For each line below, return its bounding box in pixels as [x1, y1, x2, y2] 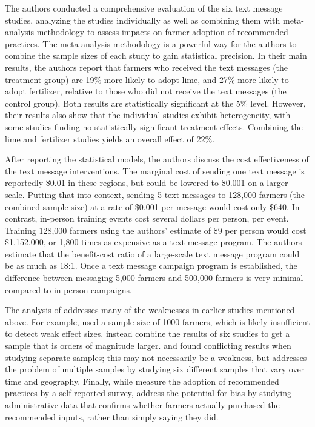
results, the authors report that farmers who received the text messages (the [5, 61, 288, 73]
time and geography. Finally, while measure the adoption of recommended [5, 374, 279, 387]
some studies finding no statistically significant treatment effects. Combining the [5, 120, 303, 133]
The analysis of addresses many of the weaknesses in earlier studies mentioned [5, 303, 295, 316]
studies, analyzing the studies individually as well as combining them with [5, 13, 280, 26]
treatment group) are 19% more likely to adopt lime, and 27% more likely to [5, 73, 289, 85]
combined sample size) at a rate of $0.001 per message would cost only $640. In [5, 200, 300, 213]
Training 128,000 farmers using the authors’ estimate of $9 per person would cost [5, 223, 307, 236]
